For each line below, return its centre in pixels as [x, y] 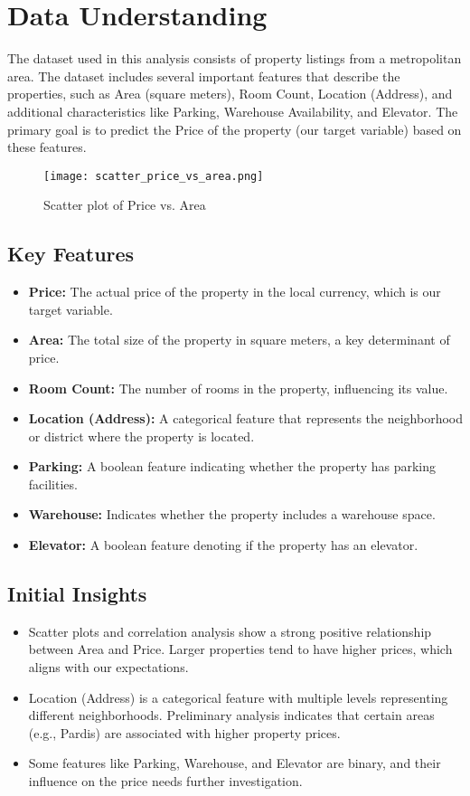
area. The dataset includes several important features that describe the [204, 76]
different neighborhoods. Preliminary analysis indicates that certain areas [231, 715]
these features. [47, 147]
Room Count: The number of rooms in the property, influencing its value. [238, 388]
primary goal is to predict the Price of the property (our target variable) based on [235, 129]
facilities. [53, 483]
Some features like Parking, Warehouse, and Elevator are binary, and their [235, 763]
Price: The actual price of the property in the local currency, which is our [235, 292]
